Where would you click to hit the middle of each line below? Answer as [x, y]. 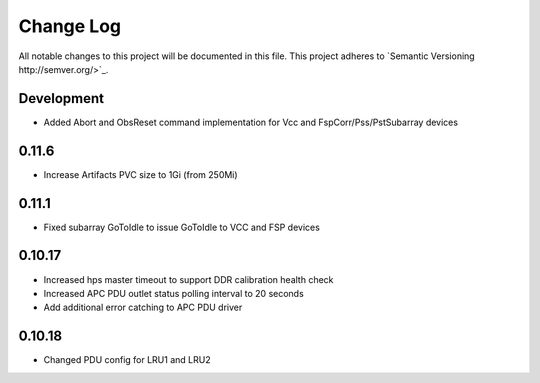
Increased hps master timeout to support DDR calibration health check [188, 279]
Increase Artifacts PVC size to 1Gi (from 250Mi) [141, 174]
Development [61, 98]
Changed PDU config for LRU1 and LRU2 [127, 360]
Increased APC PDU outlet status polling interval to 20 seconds [173, 293]
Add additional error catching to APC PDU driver [143, 307]
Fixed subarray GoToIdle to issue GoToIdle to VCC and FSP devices [181, 227]
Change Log [70, 26]
